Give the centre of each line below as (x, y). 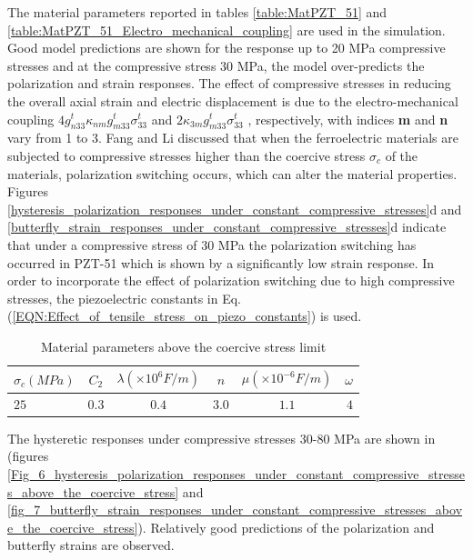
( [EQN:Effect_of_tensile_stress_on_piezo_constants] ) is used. (185, 316)
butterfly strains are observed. (91, 545)
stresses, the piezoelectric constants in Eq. (124, 298)
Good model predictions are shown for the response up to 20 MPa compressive (226, 48)
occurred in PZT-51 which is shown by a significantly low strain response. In (221, 262)
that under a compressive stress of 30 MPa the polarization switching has (212, 244)
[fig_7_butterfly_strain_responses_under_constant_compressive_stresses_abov (235, 510)
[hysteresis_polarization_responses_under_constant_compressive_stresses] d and (235, 209)
